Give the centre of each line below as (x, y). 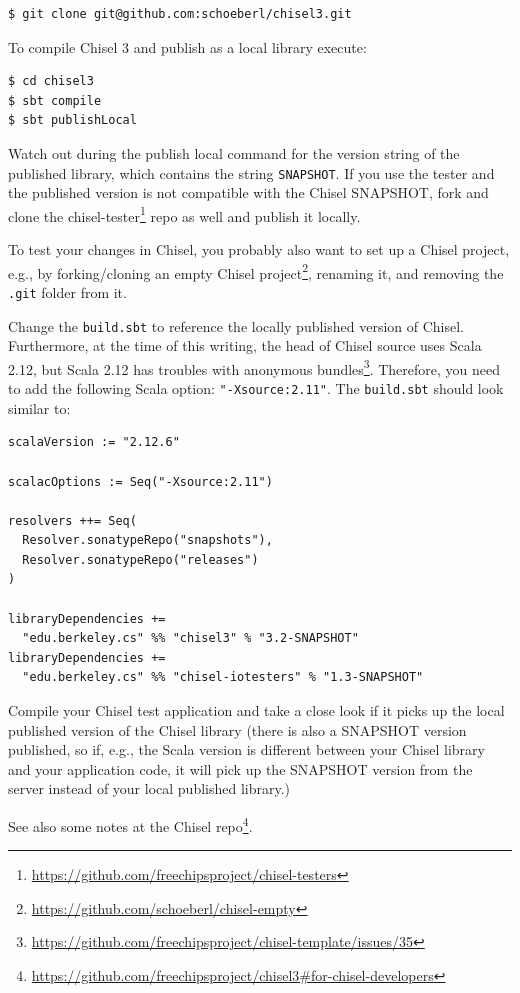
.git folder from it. (67, 291)
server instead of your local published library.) (149, 788)
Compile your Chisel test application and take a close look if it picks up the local (256, 710)
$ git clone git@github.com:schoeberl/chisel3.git (180, 14)
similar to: (39, 407)
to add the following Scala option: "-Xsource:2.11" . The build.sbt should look (256, 388)
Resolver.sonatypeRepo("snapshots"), (147, 540)
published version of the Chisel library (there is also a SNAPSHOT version (237, 729)
